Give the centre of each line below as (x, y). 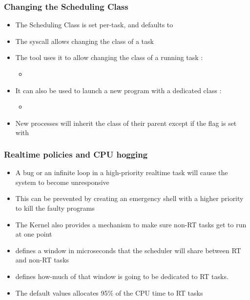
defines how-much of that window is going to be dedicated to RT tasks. (122, 276)
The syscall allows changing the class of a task (84, 41)
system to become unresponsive (62, 182)
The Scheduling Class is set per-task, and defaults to (94, 25)
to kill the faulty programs (55, 208)
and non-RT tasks (42, 260)
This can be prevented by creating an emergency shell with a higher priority (129, 198)
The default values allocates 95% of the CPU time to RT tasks (109, 292)
